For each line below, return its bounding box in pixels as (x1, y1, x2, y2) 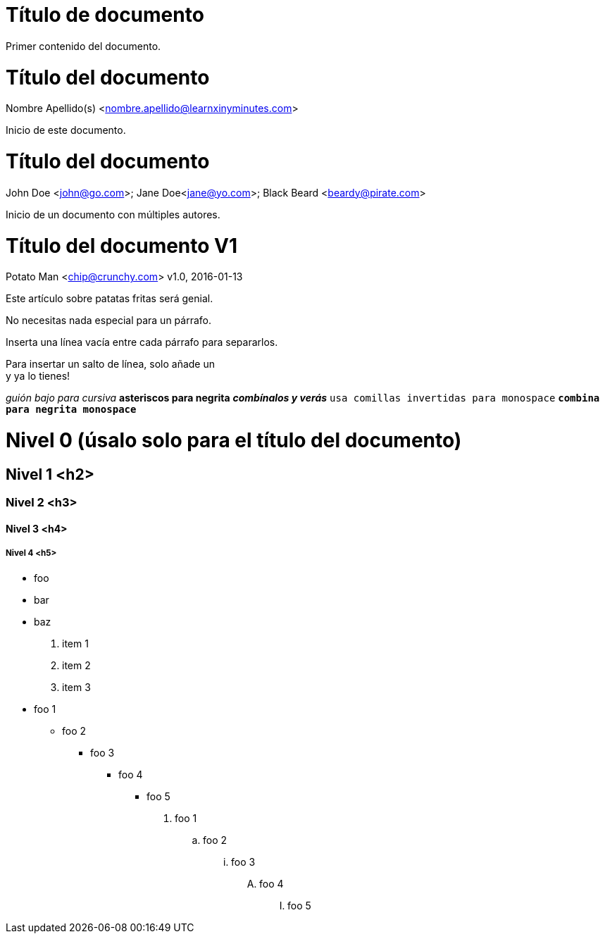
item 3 (62, 680, 91, 693)
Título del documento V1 (6, 233, 238, 258)
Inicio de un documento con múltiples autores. (6, 208, 220, 220)
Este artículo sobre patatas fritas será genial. (6, 292, 213, 305)
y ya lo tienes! (6, 370, 70, 383)
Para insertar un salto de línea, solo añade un (6, 358, 215, 371)
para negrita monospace (6, 404, 137, 416)
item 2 (62, 659, 91, 671)
